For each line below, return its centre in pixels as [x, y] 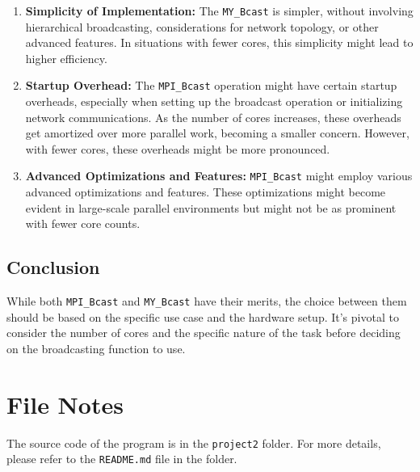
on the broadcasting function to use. [96, 348]
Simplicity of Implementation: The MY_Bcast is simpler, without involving [219, 11]
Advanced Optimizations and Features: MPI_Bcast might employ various [219, 176]
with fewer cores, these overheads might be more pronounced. [178, 148]
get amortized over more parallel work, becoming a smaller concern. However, [217, 133]
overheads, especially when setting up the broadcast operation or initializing [214, 101]
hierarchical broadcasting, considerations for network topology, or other [202, 26]
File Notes [65, 404]
